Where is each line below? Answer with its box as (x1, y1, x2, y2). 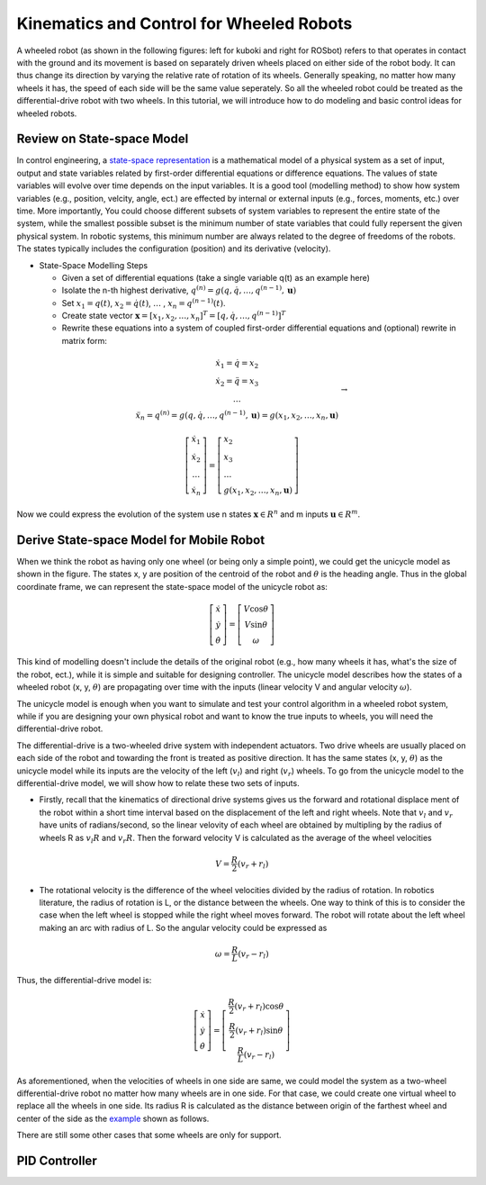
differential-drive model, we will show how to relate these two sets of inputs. (16, 778, 301, 788)
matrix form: (61, 335, 108, 346)
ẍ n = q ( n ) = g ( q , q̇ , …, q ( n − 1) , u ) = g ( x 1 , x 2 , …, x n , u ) (135, 408, 339, 422)
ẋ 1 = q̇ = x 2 (215, 358, 259, 370)
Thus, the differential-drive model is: (16, 974, 152, 985)
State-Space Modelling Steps (39, 259, 148, 270)
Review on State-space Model (16, 131, 189, 147)
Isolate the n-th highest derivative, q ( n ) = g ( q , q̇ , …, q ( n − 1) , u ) (61, 284, 297, 296)
